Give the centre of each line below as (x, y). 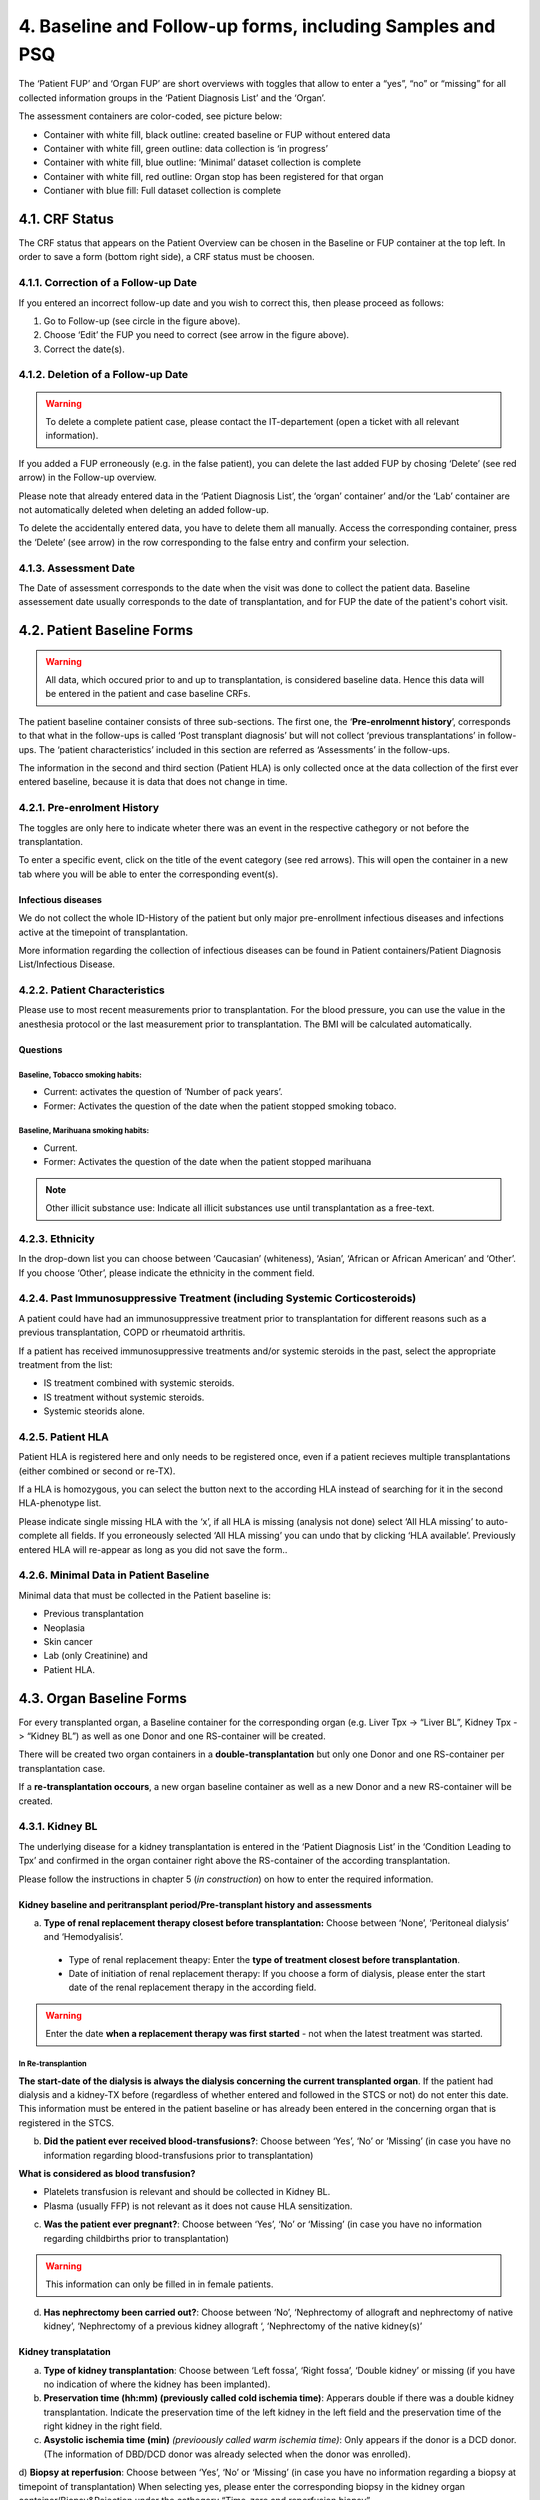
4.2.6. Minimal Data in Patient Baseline (114, 1575)
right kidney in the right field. (103, 2426)
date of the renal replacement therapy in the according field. (192, 1987)
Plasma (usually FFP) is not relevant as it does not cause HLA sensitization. (198, 2206)
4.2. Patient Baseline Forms (106, 630)
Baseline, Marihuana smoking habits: (84, 1131)
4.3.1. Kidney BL (58, 1827)
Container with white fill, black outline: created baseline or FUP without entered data (217, 134)
